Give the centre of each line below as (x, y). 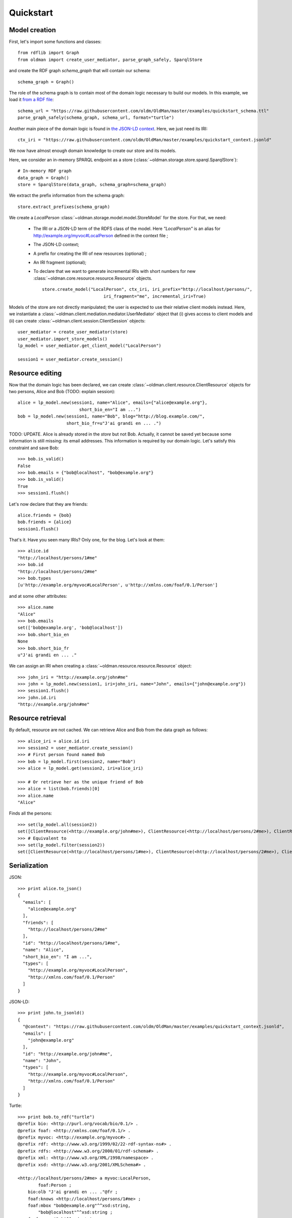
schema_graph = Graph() (46, 82)
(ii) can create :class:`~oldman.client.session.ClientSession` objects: (77, 321)
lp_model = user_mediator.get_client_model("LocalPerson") (90, 345)
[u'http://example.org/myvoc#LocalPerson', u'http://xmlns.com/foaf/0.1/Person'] (118, 585)
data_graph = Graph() (43, 178)
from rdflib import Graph (49, 53)
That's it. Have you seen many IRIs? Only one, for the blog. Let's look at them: (87, 540)
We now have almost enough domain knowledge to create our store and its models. (93, 151)
